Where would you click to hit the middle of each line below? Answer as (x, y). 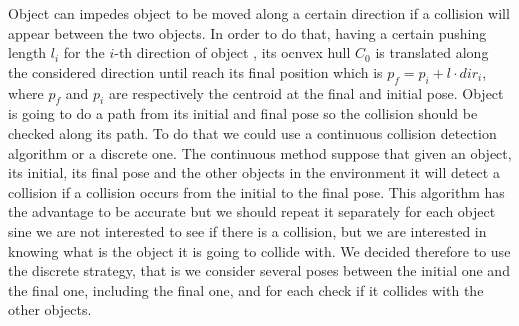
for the (84, 52)
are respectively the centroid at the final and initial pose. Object (306, 92)
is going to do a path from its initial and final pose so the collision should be (243, 113)
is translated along (432, 52)
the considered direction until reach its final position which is (195, 71)
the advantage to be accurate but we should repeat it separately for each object (252, 211)
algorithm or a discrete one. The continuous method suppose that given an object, (260, 152)
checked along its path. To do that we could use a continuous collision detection (252, 132)
